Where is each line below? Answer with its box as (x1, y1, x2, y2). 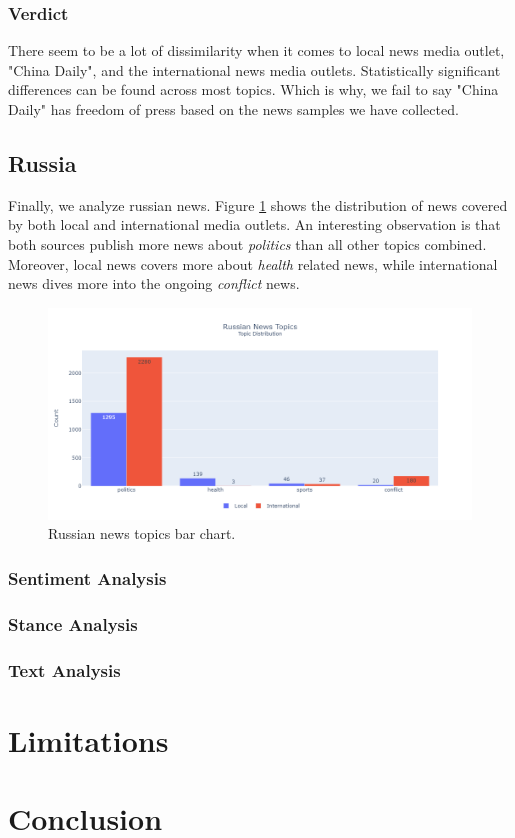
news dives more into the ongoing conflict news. (8, 273, 300, 294)
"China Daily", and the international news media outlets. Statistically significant (8, 59, 501, 80)
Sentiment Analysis (8, 565, 167, 590)
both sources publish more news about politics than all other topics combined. (8, 233, 487, 254)
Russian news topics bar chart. (48, 523, 236, 544)
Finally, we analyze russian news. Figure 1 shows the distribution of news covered (8, 194, 508, 215)
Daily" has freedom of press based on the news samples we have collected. (8, 99, 459, 119)
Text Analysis (8, 657, 121, 682)
